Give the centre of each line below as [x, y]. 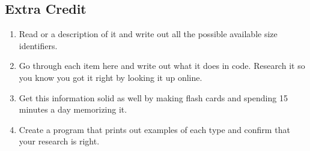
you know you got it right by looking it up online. [111, 77]
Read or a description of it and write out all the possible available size [148, 34]
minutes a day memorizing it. [73, 109]
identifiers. [38, 45]
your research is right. [59, 141]
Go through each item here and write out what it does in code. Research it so [162, 66]
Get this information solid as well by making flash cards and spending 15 [153, 97]
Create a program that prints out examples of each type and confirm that [154, 129]
